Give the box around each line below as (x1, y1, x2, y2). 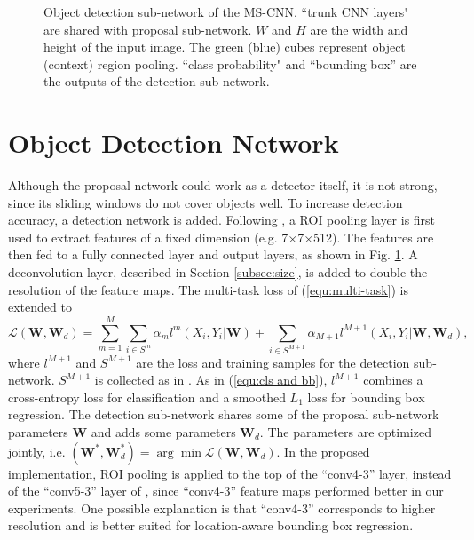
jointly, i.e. (8, 441, 66, 460)
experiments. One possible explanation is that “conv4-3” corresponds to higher (8, 498, 436, 517)
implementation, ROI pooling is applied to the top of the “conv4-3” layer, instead (8, 464, 452, 482)
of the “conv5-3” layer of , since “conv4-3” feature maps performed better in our (8, 481, 444, 500)
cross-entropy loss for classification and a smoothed (8, 387, 286, 406)
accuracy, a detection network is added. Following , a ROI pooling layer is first (8, 210, 436, 229)
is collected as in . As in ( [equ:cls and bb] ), (94, 370, 328, 389)
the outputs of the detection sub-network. (43, 72, 270, 91)
